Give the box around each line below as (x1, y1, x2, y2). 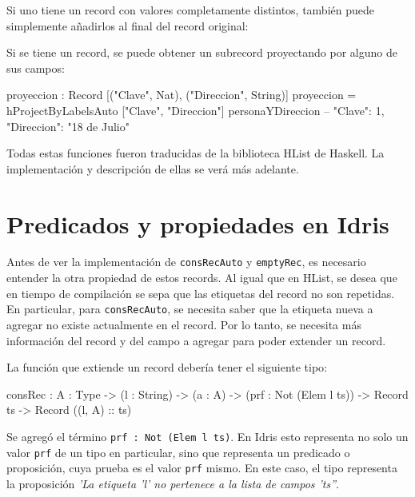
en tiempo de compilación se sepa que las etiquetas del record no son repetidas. (6, 284, 395, 301)
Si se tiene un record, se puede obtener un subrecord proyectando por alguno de (6, 44, 397, 61)
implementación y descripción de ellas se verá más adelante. (6, 160, 299, 177)
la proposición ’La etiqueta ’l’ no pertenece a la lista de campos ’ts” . (6, 475, 340, 491)
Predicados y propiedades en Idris (6, 207, 389, 240)
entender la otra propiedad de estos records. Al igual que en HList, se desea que (6, 269, 397, 286)
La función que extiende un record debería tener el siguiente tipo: (6, 359, 328, 376)
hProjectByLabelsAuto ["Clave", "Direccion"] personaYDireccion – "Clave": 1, (6, 101, 385, 118)
